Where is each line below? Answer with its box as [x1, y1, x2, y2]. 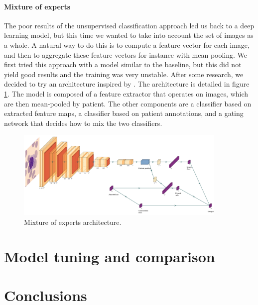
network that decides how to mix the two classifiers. [4, 117, 162, 128]
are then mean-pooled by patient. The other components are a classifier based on [4, 98, 252, 108]
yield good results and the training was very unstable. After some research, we [4, 69, 244, 79]
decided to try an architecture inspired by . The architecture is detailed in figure [4, 79, 250, 89]
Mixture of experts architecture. [24, 216, 122, 227]
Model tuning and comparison [4, 246, 215, 266]
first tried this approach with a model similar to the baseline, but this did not [4, 59, 242, 70]
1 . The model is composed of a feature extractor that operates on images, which [4, 88, 249, 99]
